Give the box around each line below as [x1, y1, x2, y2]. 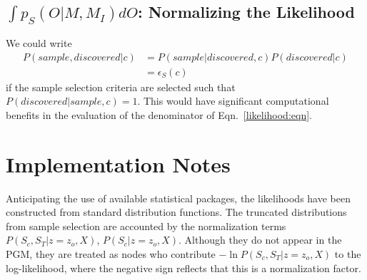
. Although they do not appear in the [179, 232, 342, 247]
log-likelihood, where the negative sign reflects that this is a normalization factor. [6, 260, 361, 275]
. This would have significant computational [137, 93, 329, 108]
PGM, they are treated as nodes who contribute [6, 246, 216, 261]
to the [334, 246, 361, 261]
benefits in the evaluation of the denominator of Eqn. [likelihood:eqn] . [6, 107, 312, 122]
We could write [6, 36, 72, 50]
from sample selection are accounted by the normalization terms [6, 218, 286, 233]
